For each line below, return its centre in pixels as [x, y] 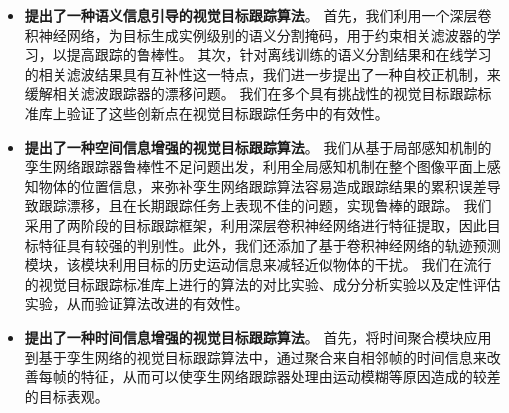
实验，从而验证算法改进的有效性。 [136, 303]
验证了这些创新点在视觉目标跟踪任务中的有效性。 [227, 112]
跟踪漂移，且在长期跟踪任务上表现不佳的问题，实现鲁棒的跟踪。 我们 [265, 205]
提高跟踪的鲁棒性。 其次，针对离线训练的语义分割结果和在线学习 [279, 54]
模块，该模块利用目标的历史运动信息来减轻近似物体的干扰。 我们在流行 [258, 264]
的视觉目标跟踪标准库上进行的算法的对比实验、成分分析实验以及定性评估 [262, 283]
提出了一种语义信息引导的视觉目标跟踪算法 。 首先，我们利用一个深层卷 [258, 15]
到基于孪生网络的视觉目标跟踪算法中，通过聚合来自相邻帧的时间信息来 [255, 356]
